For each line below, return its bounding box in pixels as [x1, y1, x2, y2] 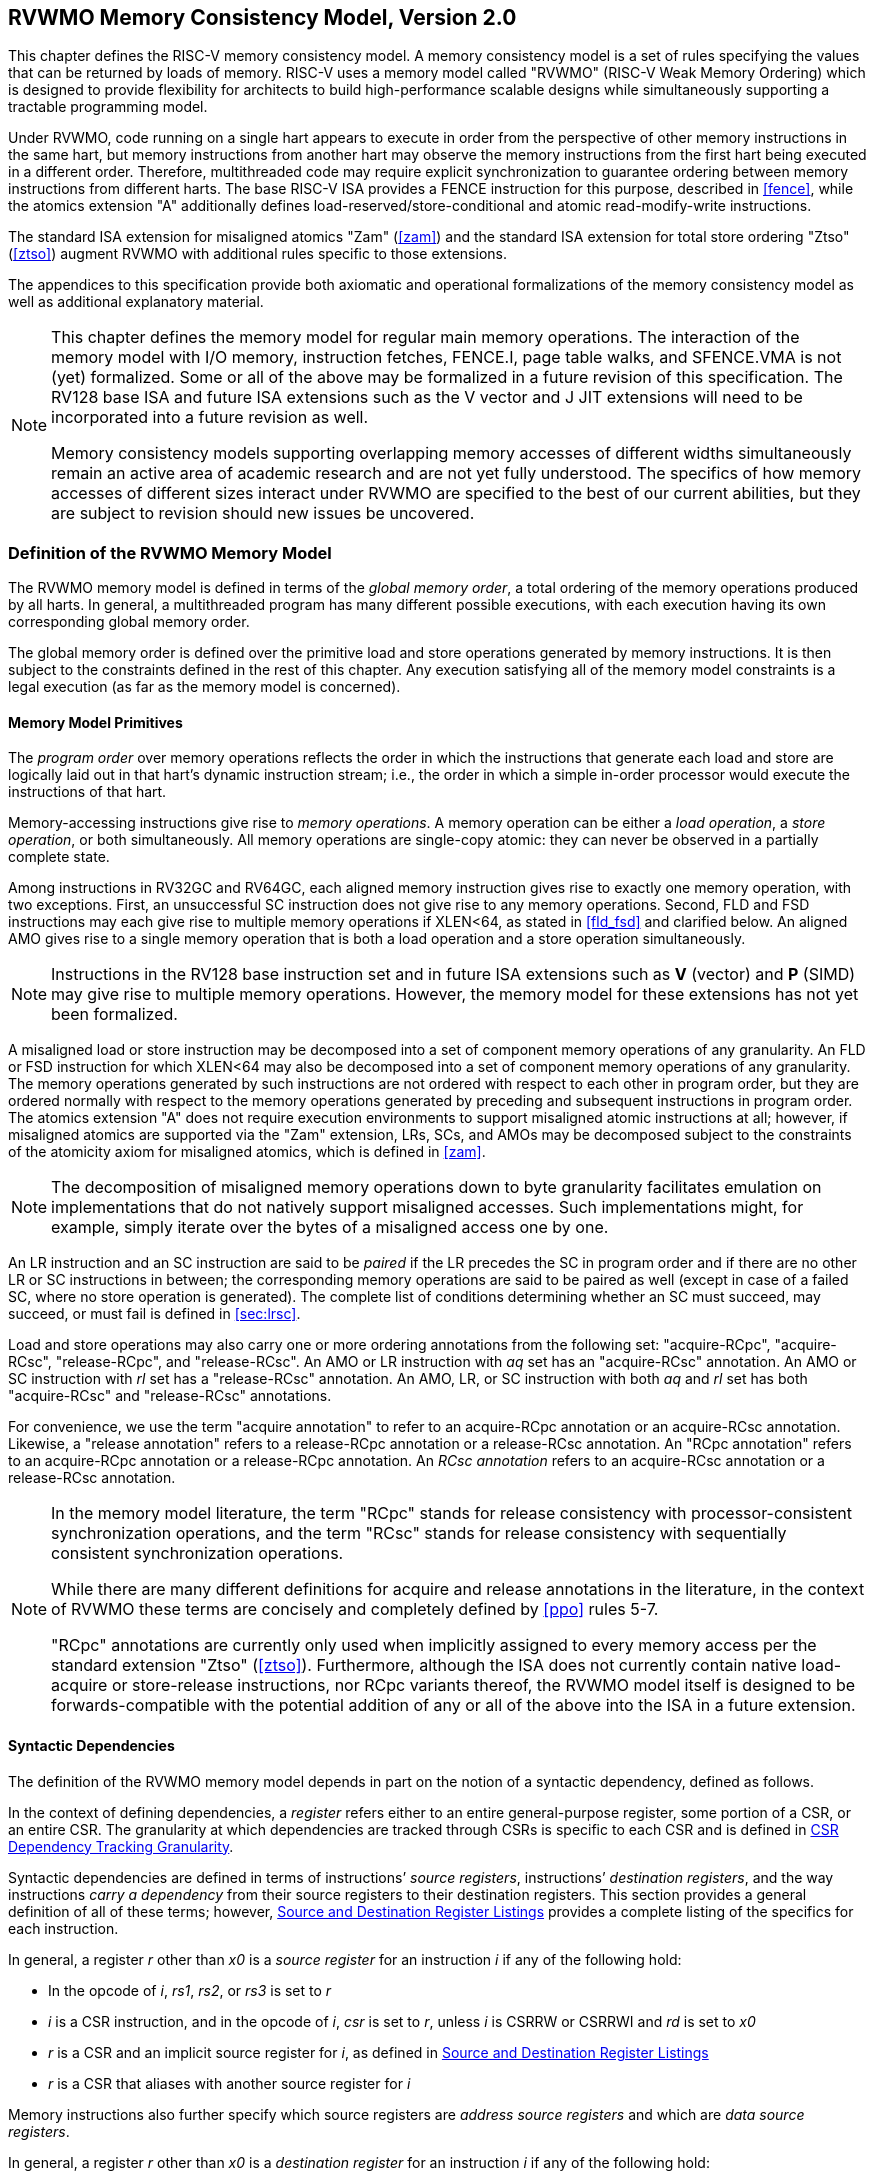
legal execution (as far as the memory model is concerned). [8, 678, 401, 696]
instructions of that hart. [8, 783, 167, 801]
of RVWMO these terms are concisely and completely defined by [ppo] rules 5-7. [51, 1599, 659, 1620]
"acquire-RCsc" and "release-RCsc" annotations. [8, 1387, 332, 1405]
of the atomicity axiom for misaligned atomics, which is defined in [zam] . [8, 1143, 486, 1161]
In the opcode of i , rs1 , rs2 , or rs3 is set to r [48, 1981, 332, 1999]
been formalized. [51, 1004, 178, 1025]
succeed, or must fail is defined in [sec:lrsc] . [8, 1305, 301, 1323]
